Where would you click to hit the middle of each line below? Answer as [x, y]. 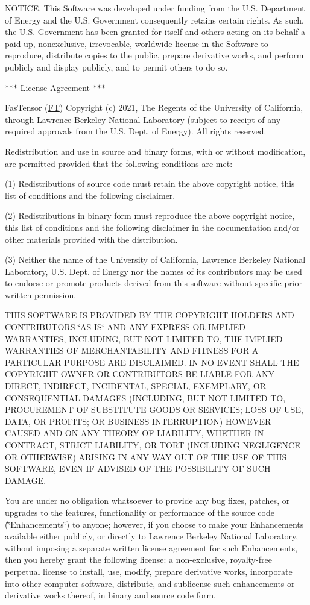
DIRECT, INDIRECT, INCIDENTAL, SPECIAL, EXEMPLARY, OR [135, 386]
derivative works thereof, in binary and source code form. [111, 595]
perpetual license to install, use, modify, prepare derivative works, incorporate [149, 571]
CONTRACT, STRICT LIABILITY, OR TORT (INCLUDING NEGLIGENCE [153, 445]
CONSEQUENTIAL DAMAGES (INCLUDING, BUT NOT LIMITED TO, [145, 397]
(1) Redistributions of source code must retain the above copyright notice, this [150, 183]
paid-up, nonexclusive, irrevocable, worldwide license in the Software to [137, 43]
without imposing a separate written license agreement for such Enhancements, [151, 547]
